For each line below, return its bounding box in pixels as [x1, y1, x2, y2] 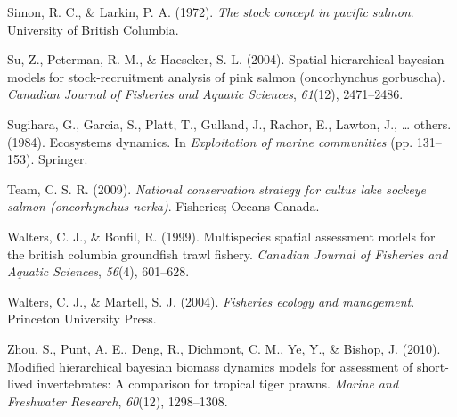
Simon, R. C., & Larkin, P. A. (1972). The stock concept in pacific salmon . [7, 3, 414, 20]
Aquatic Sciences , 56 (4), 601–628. [7, 262, 190, 281]
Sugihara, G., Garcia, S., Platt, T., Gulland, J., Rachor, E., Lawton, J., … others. [7, 114, 452, 133]
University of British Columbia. [7, 20, 179, 38]
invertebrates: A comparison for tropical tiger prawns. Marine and [37, 374, 399, 393]
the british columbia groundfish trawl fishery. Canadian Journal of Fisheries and [7, 244, 448, 263]
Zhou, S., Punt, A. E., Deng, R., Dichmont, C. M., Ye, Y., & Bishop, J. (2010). [7, 339, 441, 357]
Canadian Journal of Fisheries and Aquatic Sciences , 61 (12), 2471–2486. [7, 85, 404, 103]
